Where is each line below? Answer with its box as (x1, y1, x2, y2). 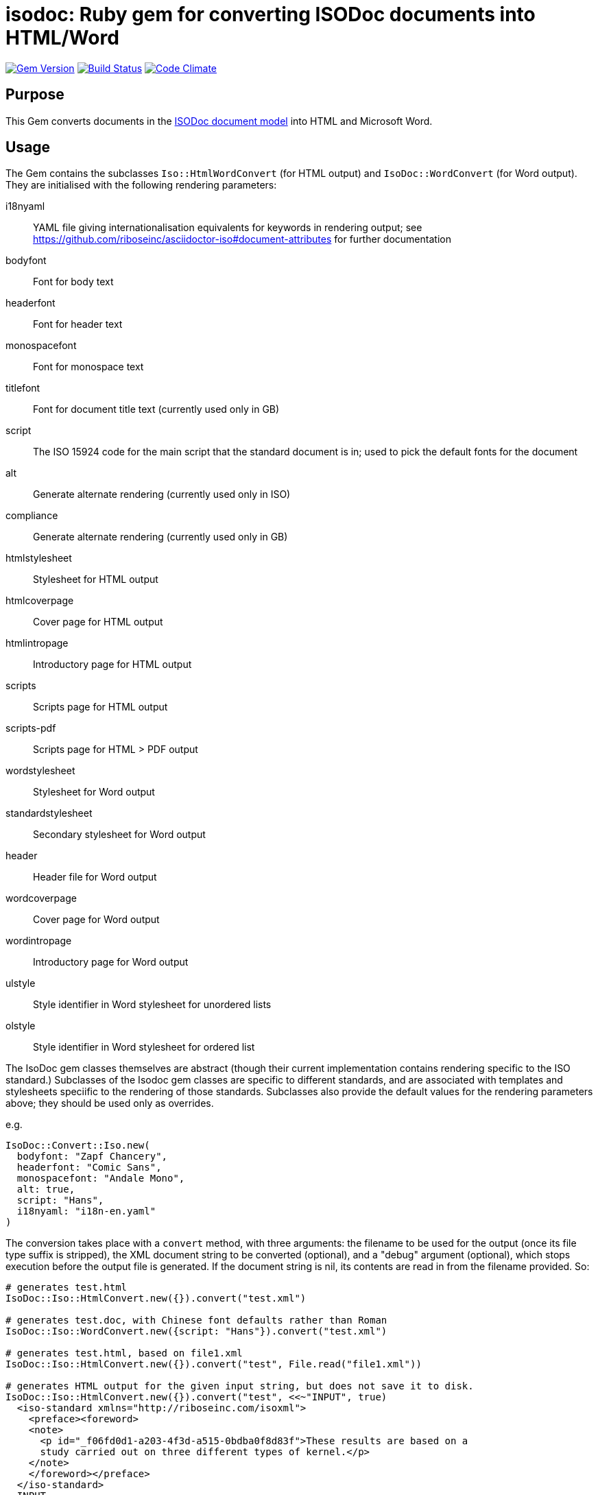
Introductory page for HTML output (33, 658, 192, 671)
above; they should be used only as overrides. (5, 1097, 214, 1110)
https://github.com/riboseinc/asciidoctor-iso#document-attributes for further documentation (33, 233, 451, 246)
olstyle (5, 1020, 36, 1032)
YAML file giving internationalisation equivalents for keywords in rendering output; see (33, 222, 422, 234)
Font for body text (33, 276, 114, 288)
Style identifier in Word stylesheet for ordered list (33, 1041, 255, 1053)
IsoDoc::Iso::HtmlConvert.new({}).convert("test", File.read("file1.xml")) (5, 1359, 422, 1370)
